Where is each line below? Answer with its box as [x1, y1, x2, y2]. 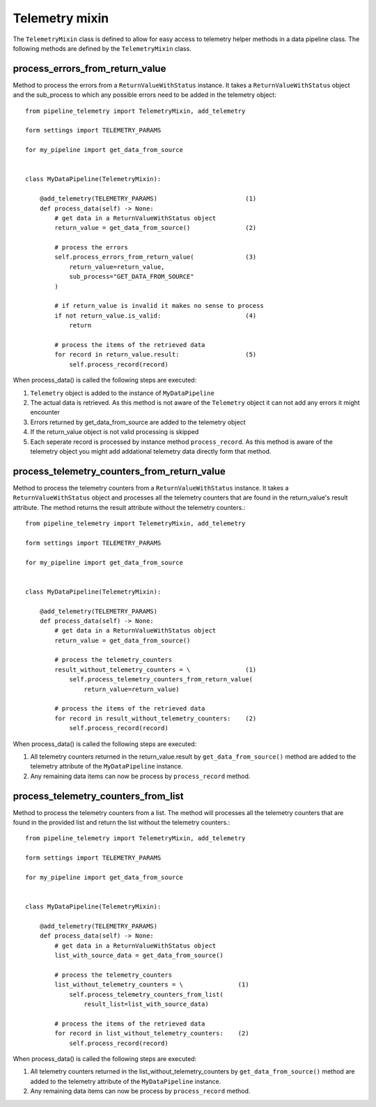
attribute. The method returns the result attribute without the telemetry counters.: [13, 503, 246, 511]
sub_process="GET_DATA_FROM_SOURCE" [69, 272, 194, 281]
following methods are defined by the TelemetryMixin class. [13, 44, 191, 52]
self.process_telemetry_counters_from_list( [69, 990, 224, 998]
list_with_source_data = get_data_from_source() [54, 952, 224, 959]
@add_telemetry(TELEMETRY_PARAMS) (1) [39, 195, 257, 203]
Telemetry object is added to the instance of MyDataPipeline [30, 389, 215, 397]
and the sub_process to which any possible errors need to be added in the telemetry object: [13, 91, 276, 99]
